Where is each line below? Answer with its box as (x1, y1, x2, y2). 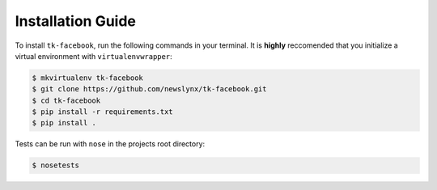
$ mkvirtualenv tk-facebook (32, 73, 143, 82)
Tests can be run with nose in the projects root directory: (15, 139, 206, 149)
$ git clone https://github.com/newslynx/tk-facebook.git (32, 85, 267, 94)
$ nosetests (32, 161, 80, 170)
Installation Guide (15, 12, 137, 30)
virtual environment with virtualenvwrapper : (15, 51, 173, 61)
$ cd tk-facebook (32, 95, 101, 105)
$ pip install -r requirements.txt (32, 108, 173, 116)
